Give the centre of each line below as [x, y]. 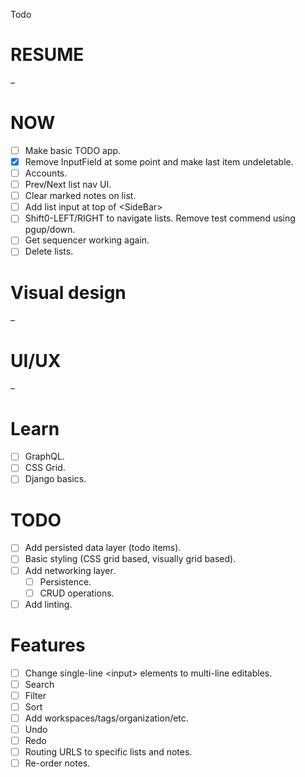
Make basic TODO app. [73, 150]
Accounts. [46, 173]
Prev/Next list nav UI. [68, 185]
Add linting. [48, 604]
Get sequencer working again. [87, 240]
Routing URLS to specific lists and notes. [108, 752]
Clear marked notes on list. [80, 196]
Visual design [68, 292]
